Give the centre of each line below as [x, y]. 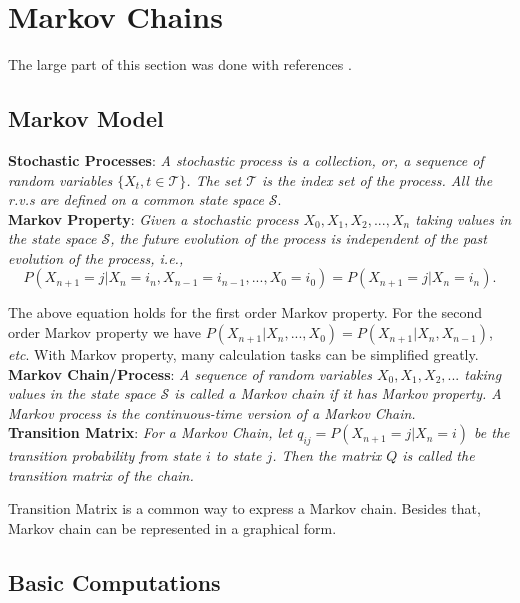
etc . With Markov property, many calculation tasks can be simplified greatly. [243, 354]
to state [238, 455]
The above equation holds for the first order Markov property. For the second [245, 312]
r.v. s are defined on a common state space [136, 199]
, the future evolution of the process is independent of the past [298, 238]
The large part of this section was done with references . [180, 64]
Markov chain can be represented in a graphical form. [172, 528]
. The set [214, 179]
